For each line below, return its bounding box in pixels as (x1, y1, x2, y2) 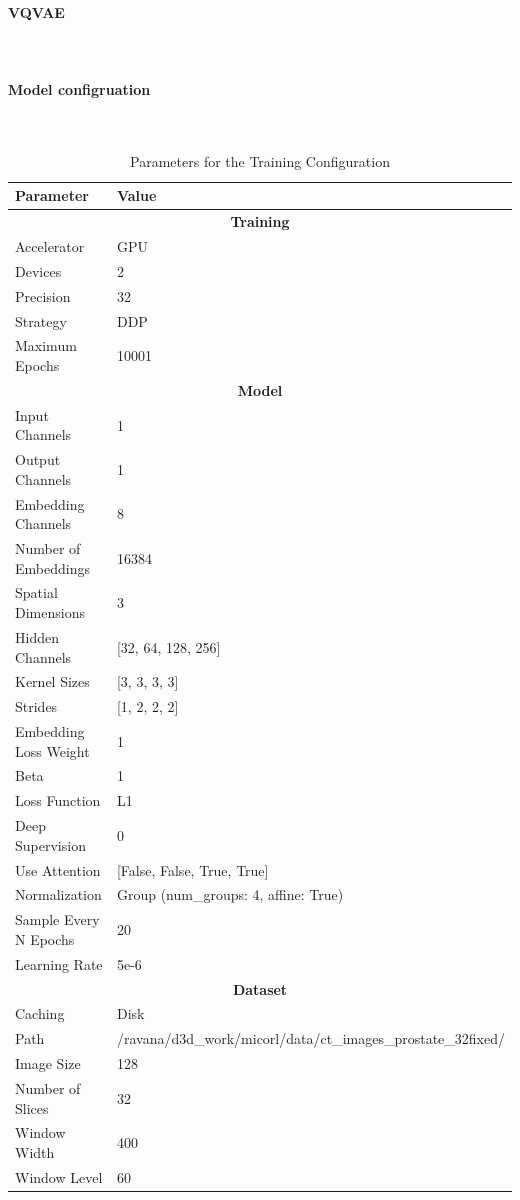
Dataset (232, 978, 288, 999)
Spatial (15, 582, 58, 603)
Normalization (15, 884, 102, 905)
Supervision (15, 834, 86, 855)
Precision (15, 285, 71, 306)
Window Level (15, 1166, 103, 1187)
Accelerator (15, 236, 85, 257)
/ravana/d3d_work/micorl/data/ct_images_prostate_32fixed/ (116, 1028, 505, 1049)
